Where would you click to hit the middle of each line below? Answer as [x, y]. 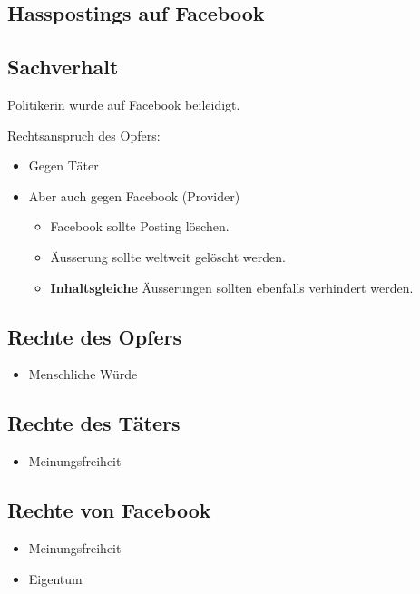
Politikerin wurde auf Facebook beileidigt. [124, 104]
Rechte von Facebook [109, 510]
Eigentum [55, 578]
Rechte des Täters [94, 423]
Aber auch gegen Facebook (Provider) [134, 195]
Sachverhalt [63, 67]
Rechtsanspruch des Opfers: [84, 135]
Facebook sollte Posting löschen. [140, 226]
